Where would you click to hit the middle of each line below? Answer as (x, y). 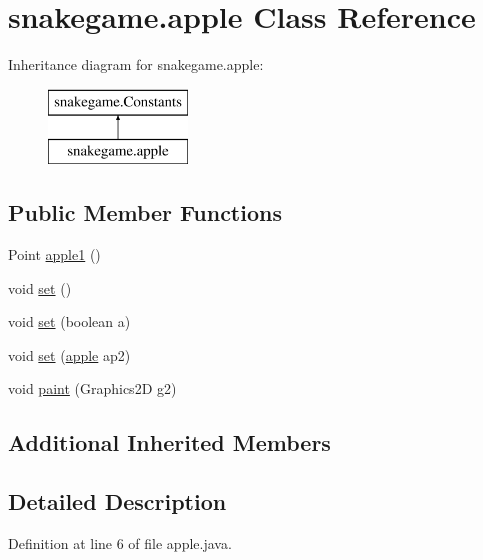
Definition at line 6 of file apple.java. (120, 543)
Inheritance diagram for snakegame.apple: (136, 64)
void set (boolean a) (69, 321)
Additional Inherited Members (169, 442)
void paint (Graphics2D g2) (92, 388)
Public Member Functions (145, 212)
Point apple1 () (54, 254)
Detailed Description (117, 501)
